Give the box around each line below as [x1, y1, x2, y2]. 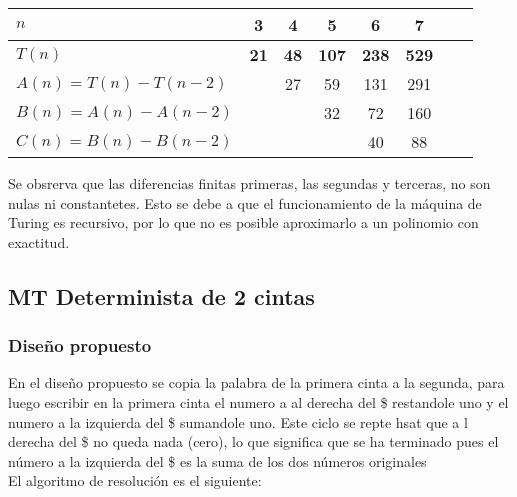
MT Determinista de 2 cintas [8, 280, 315, 311]
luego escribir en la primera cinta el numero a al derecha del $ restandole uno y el [8, 391, 509, 412]
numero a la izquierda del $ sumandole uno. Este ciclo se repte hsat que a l [8, 411, 468, 432]
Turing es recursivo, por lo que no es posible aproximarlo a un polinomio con [8, 212, 479, 233]
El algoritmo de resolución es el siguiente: [8, 470, 262, 491]
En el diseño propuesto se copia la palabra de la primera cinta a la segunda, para [8, 372, 505, 393]
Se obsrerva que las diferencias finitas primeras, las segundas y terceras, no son [8, 173, 491, 193]
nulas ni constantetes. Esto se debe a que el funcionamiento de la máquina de [8, 192, 482, 213]
